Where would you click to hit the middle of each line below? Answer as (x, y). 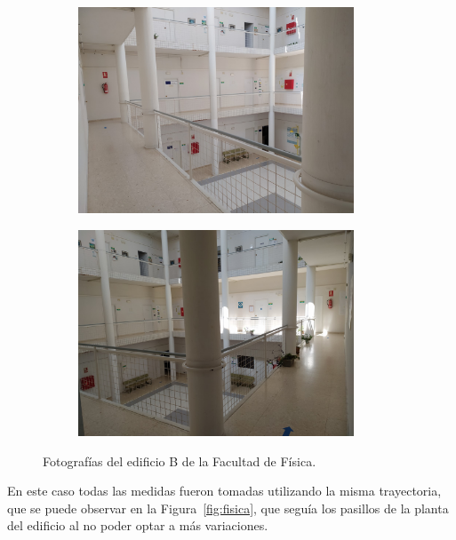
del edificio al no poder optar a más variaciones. (138, 525)
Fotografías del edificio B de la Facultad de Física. (180, 461)
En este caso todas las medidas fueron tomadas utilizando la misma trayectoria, (224, 491)
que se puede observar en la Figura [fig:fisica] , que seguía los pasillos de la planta (228, 508)
